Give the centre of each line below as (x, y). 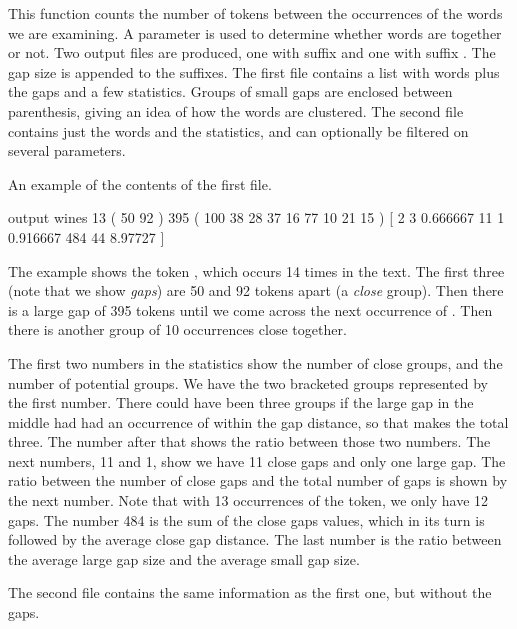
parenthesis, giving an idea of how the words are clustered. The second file (236, 110)
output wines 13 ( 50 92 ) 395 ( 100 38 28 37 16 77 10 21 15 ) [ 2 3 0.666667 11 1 (256, 217)
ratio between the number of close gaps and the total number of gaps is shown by (258, 480)
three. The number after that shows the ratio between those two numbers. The (249, 441)
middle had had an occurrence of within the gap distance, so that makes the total (258, 421)
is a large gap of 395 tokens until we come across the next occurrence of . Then (250, 309)
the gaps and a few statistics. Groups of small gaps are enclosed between (230, 91)
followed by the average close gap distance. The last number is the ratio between (255, 539)
